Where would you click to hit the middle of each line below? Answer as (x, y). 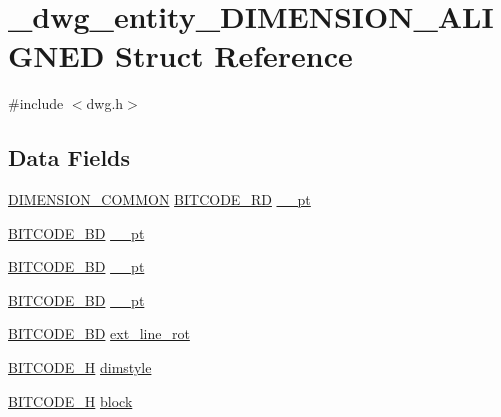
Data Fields (69, 157)
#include (36, 103)
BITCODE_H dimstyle (80, 367)
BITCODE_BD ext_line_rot (99, 333)
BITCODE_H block (70, 400)
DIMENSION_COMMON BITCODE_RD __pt (159, 199)
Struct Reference (234, 55)
